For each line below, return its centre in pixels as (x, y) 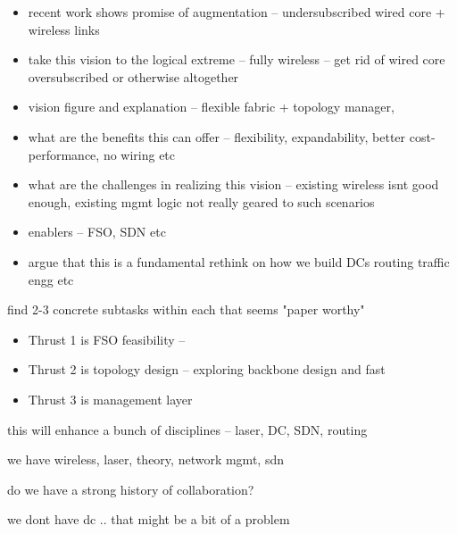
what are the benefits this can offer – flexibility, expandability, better (217, 136)
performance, (64, 154)
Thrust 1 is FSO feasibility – (107, 339)
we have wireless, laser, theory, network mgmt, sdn (145, 459)
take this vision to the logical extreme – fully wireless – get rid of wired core (237, 59)
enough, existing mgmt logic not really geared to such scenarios (201, 201)
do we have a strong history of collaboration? (131, 489)
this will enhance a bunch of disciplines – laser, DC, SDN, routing (187, 429)
